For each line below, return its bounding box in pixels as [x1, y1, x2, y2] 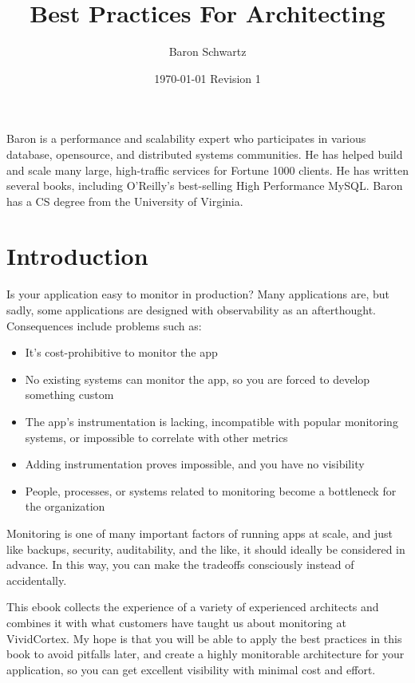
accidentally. [6, 571, 67, 588]
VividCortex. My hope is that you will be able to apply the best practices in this [6, 630, 402, 646]
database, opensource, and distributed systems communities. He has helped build [6, 145, 403, 162]
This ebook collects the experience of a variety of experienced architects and [6, 598, 379, 615]
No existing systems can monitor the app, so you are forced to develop [25, 370, 370, 387]
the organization [25, 498, 105, 515]
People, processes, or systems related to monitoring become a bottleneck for [25, 482, 397, 499]
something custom [25, 386, 114, 403]
